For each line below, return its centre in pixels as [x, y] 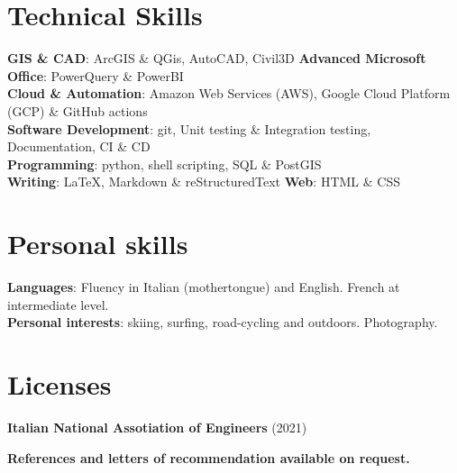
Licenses [59, 383]
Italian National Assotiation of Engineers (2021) [157, 427]
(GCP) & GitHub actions [78, 110]
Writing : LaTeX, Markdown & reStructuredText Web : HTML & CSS [204, 182]
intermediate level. [58, 304]
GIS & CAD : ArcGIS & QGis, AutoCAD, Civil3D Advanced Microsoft [217, 58]
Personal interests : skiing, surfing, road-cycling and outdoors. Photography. [223, 322]
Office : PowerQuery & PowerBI [96, 75]
